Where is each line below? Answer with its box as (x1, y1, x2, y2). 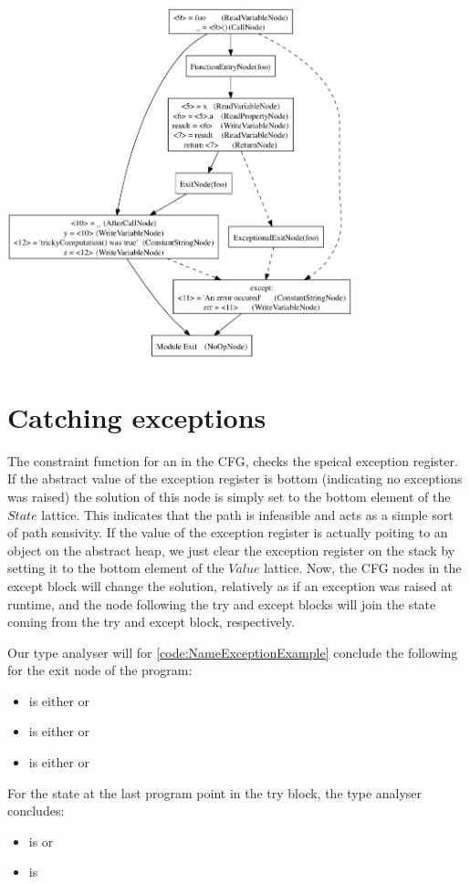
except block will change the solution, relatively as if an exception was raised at (7, 576, 453, 595)
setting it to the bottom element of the (7, 558, 225, 577)
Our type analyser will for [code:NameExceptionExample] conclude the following (7, 642, 458, 661)
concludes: (7, 801, 65, 820)
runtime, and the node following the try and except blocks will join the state (7, 594, 436, 613)
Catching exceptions (7, 398, 266, 435)
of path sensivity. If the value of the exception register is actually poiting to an (7, 523, 448, 542)
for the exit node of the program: (7, 660, 193, 680)
